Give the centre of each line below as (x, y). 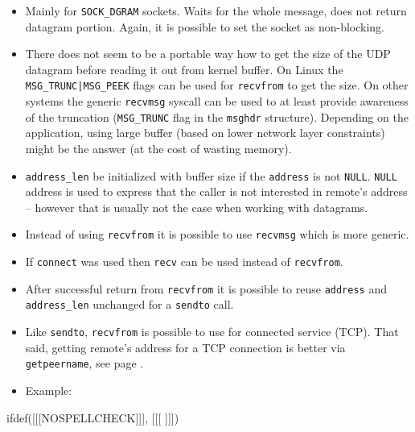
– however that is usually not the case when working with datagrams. (197, 207)
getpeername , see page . (84, 363)
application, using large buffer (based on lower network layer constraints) (205, 133)
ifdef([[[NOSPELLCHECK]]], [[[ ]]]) (93, 417)
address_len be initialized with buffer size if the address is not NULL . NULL (211, 175)
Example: (49, 390)
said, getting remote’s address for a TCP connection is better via (185, 347)
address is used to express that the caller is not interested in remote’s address (216, 191)
